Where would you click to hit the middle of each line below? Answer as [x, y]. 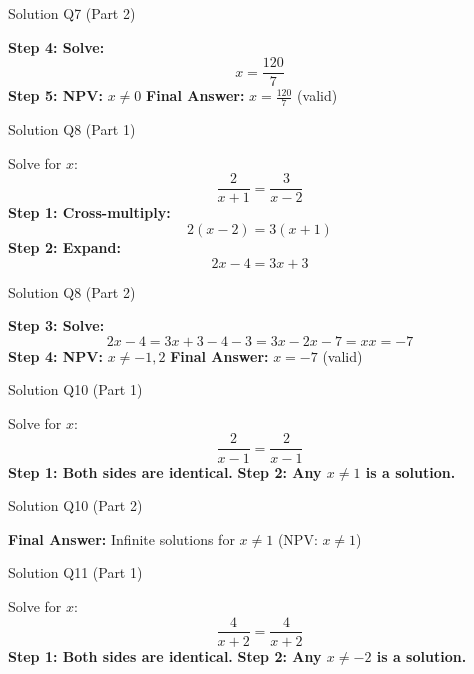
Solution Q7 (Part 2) [72, 13]
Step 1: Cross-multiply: [89, 212]
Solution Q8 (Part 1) [72, 129]
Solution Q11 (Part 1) [75, 572]
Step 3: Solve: [56, 325]
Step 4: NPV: [56, 355]
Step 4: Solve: [56, 46]
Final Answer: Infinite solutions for [121, 538]
